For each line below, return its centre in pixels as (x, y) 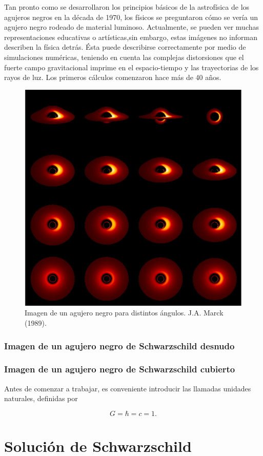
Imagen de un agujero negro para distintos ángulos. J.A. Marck (124, 313)
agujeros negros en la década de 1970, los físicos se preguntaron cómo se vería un (131, 17)
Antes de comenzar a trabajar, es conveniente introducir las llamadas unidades (128, 388)
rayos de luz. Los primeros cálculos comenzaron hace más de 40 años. (113, 77)
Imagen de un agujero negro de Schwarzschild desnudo (119, 345)
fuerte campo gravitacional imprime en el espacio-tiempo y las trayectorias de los (131, 67)
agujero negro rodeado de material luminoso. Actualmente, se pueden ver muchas (132, 27)
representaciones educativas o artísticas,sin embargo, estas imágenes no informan (131, 37)
